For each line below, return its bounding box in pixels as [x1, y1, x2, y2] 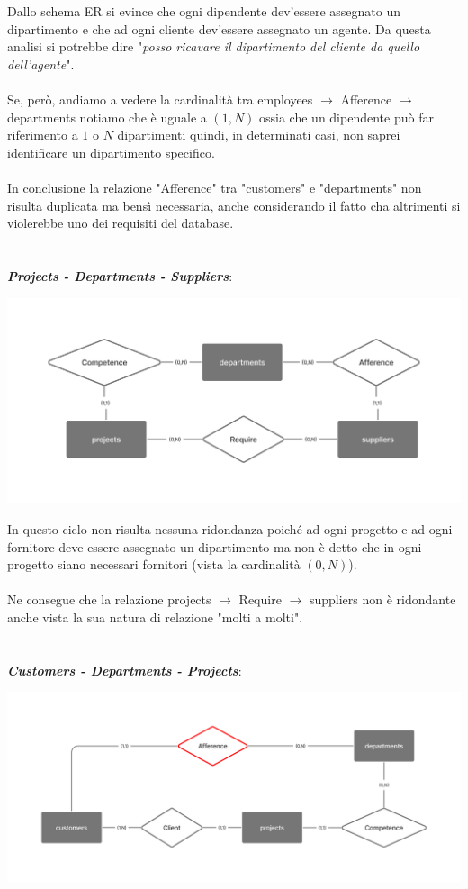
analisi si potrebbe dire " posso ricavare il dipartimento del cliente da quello [7, 37, 420, 56]
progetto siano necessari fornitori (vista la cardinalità [7, 555, 301, 574]
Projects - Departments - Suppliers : [7, 266, 233, 285]
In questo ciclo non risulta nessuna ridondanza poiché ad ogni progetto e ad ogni [7, 519, 453, 538]
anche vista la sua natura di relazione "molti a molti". [7, 607, 303, 626]
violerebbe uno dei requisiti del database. [7, 213, 234, 232]
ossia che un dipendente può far [259, 107, 434, 126]
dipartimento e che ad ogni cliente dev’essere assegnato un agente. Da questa [7, 19, 431, 38]
